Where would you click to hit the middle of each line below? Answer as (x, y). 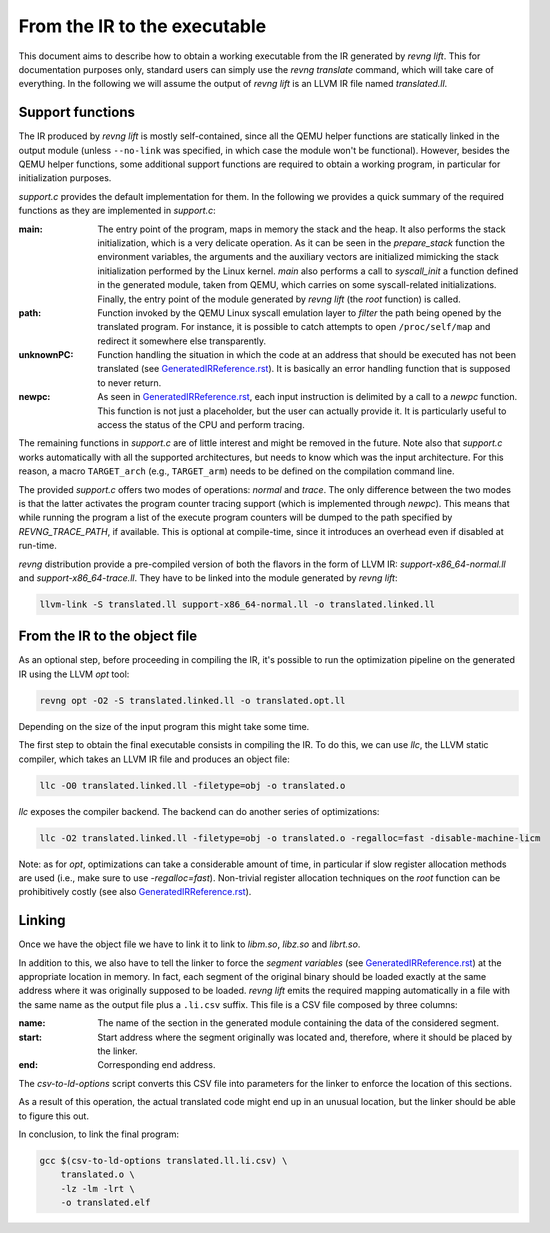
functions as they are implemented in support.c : (117, 211)
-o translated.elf (105, 1203)
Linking (42, 920)
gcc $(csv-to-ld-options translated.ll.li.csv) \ (163, 1160)
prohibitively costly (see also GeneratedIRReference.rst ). (135, 892)
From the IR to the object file (108, 636)
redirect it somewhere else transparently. (182, 341)
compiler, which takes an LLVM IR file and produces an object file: (154, 759)
